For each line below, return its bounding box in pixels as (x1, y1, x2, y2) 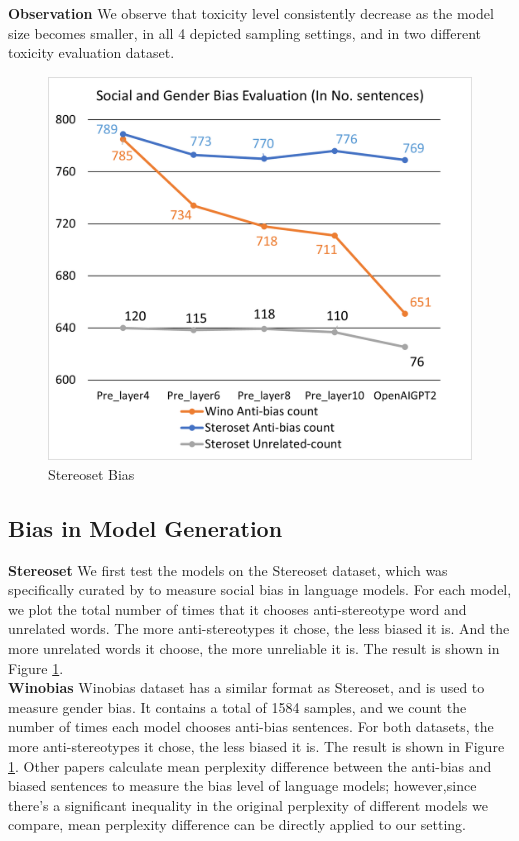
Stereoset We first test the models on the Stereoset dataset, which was (8, 559, 448, 580)
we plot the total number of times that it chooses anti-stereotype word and (8, 598, 467, 619)
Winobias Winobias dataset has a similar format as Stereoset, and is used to (8, 677, 485, 698)
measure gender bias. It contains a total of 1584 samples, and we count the (8, 696, 467, 717)
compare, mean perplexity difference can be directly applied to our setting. (8, 814, 466, 835)
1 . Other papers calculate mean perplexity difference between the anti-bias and (8, 755, 492, 776)
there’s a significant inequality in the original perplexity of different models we (8, 794, 488, 815)
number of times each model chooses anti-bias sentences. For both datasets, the (8, 716, 494, 737)
